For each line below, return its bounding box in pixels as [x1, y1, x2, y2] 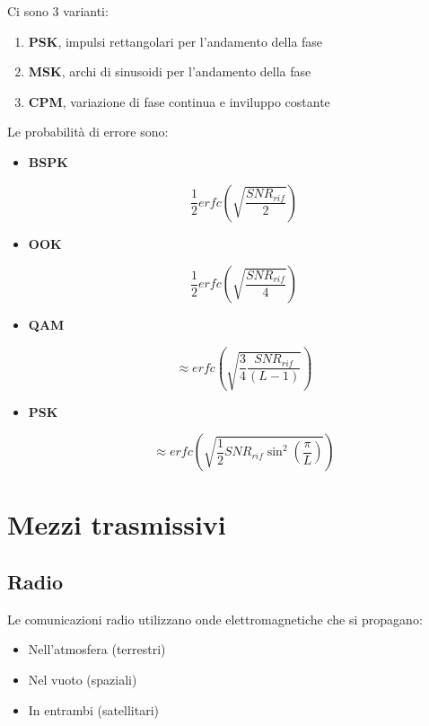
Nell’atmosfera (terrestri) [28, 640, 166, 659]
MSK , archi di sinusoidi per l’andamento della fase [28, 62, 311, 81]
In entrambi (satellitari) [28, 700, 160, 719]
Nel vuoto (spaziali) [28, 670, 137, 689]
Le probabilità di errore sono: [7, 122, 169, 141]
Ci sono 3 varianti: [7, 2, 109, 20]
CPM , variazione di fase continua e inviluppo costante [28, 92, 330, 111]
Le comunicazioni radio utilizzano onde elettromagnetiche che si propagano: [7, 609, 423, 628]
